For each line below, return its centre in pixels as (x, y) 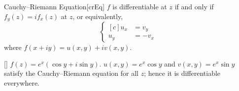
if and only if (194, 6)
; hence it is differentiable (182, 73)
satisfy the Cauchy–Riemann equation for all (71, 73)
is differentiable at (140, 6)
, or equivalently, (98, 16)
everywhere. (22, 82)
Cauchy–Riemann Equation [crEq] (54, 6)
